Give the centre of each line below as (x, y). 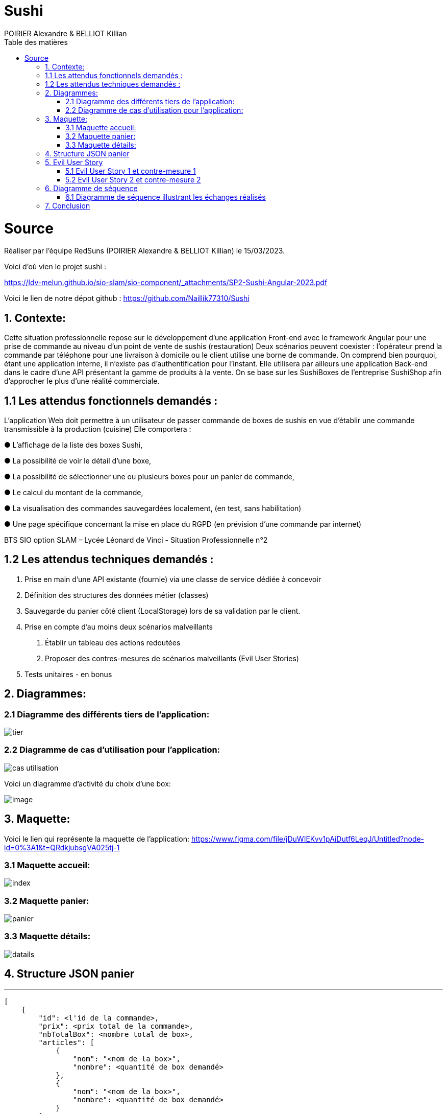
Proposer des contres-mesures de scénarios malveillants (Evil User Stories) (172, 658)
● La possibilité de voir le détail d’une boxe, (78, 460)
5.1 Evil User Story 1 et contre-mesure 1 (131, 171)
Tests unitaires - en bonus (68, 674)
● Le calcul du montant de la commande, (74, 492)
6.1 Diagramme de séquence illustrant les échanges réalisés (166, 197)
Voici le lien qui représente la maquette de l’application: (97, 839)
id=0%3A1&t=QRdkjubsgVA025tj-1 (62, 847)
